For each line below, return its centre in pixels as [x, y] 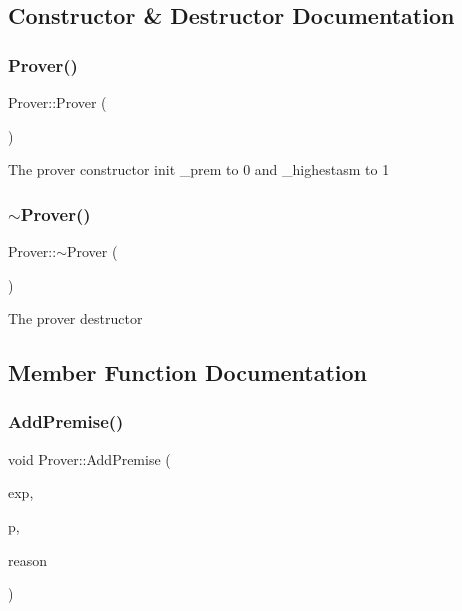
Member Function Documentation [188, 372]
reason [28, 559]
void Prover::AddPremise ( [89, 458]
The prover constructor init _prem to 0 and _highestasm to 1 [199, 169]
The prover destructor [75, 318]
